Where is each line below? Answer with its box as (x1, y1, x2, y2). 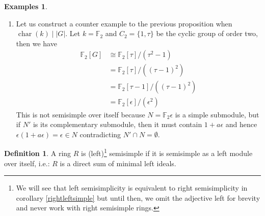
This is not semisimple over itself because (16, 109, 145, 119)
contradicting (79, 129, 121, 139)
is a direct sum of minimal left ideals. (60, 158, 176, 168)
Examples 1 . (4, 1, 47, 11)
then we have (16, 38, 57, 48)
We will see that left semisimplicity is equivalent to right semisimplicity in (16, 182, 248, 193)
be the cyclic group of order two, (156, 28, 258, 39)
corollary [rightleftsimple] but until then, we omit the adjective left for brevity (16, 192, 260, 203)
